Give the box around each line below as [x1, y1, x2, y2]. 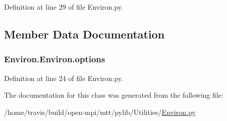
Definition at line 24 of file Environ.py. [4, 72, 123, 83]
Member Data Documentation [4, 26, 165, 42]
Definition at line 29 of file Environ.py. [4, 2, 123, 12]
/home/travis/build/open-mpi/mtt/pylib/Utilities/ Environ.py [4, 106, 196, 117]
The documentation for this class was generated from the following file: [4, 90, 223, 100]
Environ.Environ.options [4, 53, 105, 65]
